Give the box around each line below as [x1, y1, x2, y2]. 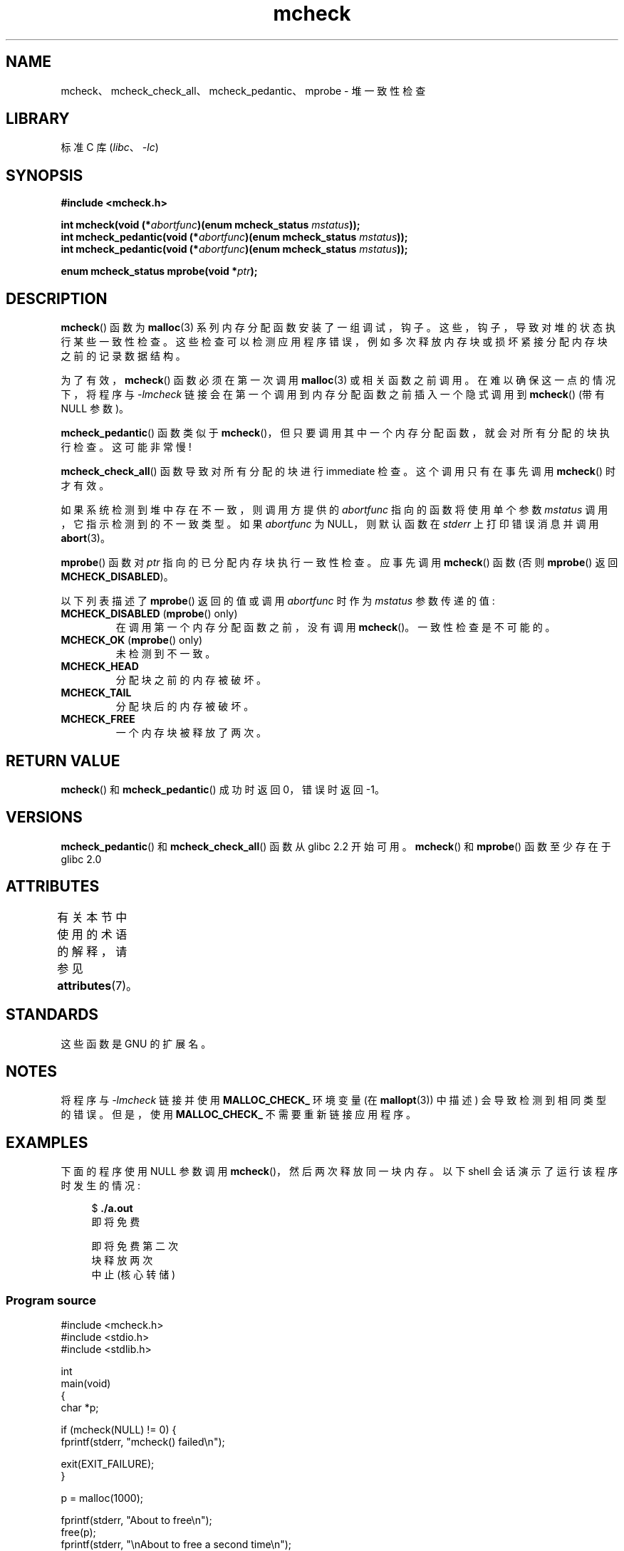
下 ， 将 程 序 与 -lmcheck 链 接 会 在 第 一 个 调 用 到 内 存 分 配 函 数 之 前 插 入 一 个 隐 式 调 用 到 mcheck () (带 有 [61, 388, 605, 401]
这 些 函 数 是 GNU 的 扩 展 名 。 [61, 1037, 212, 1050]
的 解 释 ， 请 [57, 944, 128, 959]
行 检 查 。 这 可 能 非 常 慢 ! [61, 441, 192, 454]
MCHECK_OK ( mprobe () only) [61, 634, 203, 647]
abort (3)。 [61, 532, 110, 545]
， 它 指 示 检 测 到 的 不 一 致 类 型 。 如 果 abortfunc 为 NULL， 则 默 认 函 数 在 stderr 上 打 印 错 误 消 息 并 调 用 [61, 518, 599, 531]
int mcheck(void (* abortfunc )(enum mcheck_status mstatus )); [61, 219, 360, 231]
